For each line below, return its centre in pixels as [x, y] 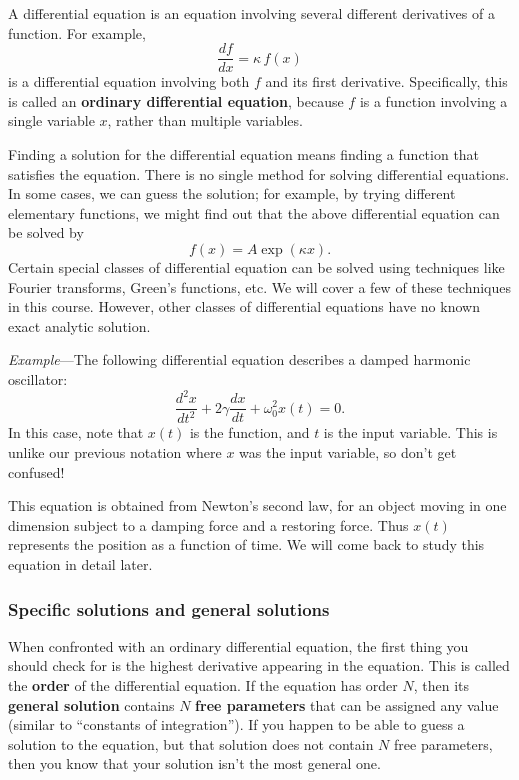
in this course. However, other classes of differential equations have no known [244, 306]
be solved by [46, 232]
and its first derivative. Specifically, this [386, 81]
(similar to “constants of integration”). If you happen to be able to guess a [236, 724]
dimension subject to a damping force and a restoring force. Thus [208, 524]
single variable [51, 120]
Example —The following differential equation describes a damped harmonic [239, 359]
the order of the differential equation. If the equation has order [203, 685]
